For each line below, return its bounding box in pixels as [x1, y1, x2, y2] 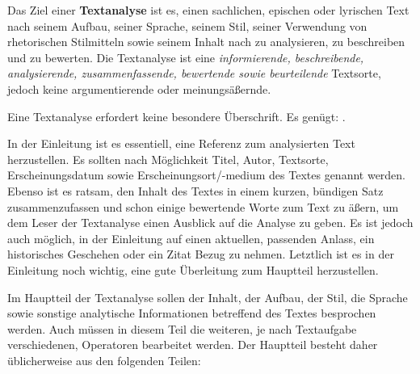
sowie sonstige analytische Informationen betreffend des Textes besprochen [7, 305, 376, 321]
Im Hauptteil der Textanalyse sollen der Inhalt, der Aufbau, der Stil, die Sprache [7, 288, 408, 305]
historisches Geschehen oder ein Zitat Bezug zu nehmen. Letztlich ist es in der [7, 246, 394, 263]
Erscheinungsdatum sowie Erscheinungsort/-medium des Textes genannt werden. [7, 166, 406, 183]
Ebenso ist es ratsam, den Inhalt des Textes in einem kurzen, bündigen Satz [7, 182, 384, 199]
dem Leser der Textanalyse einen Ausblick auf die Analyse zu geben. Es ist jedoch [7, 214, 414, 231]
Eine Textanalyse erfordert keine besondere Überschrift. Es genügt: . [7, 107, 346, 124]
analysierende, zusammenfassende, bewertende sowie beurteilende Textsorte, [7, 65, 381, 82]
